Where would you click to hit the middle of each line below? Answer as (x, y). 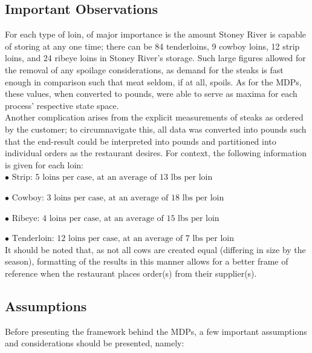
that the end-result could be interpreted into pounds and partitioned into (141, 141)
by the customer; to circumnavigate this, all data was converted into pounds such (156, 129)
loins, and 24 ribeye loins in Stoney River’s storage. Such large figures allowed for (155, 58)
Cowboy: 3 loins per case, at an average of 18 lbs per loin (118, 198)
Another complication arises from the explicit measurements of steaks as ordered (154, 117)
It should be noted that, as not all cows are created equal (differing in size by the (155, 249)
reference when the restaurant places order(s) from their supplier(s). (131, 273)
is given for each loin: (44, 164)
